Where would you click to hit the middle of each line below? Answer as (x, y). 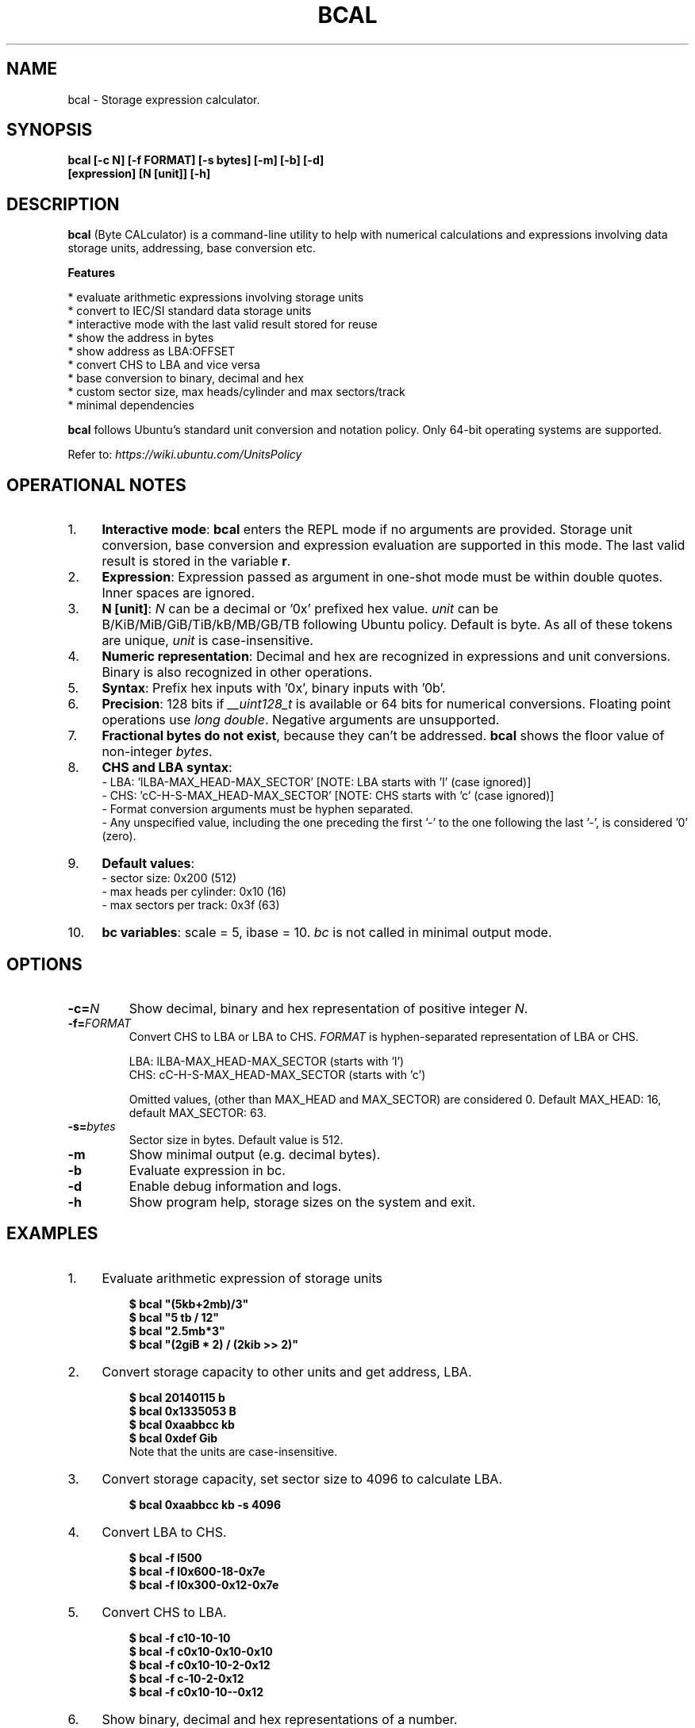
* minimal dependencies (131, 405)
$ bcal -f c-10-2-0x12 (186, 1678)
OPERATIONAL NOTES (96, 485)
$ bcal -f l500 (165, 1557)
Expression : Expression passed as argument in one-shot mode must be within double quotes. (382, 577)
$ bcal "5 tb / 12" (174, 1317)
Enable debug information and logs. (235, 1186)
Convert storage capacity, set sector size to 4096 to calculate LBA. (302, 1478)
